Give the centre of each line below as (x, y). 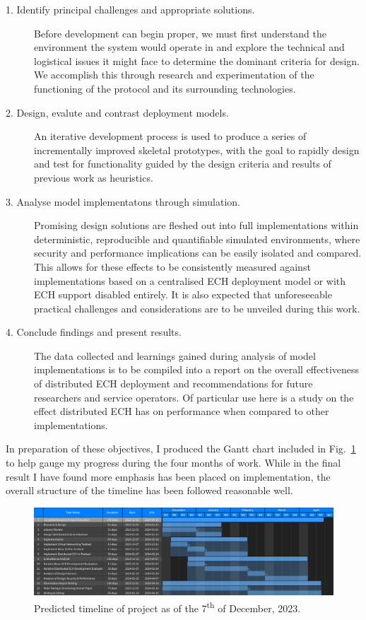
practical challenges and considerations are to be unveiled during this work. (197, 308)
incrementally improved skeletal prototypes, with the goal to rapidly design (197, 150)
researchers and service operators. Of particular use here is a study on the (194, 397)
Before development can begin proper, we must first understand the (181, 33)
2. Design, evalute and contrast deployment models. (117, 112)
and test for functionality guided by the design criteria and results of (183, 164)
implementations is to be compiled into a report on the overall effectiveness (197, 369)
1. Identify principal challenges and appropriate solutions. (130, 9)
